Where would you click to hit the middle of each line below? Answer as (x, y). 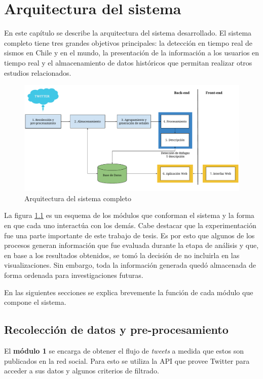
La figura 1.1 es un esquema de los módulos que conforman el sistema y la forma (129, 215)
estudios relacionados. (38, 72)
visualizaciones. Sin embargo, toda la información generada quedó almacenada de (130, 265)
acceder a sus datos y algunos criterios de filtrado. (82, 371)
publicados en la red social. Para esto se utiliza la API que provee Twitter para (127, 360)
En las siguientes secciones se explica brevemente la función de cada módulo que (129, 292)
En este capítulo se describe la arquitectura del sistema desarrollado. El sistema (128, 33)
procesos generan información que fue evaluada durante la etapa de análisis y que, (131, 245)
